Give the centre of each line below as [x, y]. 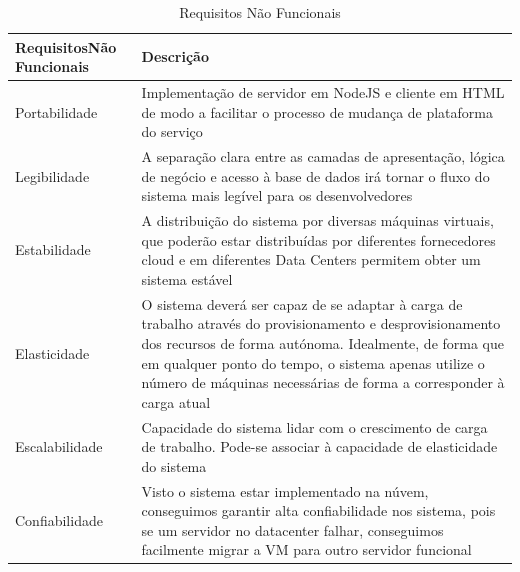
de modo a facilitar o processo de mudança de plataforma [317, 111]
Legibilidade [52, 175]
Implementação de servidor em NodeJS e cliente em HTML [323, 92]
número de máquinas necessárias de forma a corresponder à [323, 382]
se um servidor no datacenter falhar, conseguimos [292, 529]
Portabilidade [56, 111]
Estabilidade [53, 249]
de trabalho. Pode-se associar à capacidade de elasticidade [319, 446]
